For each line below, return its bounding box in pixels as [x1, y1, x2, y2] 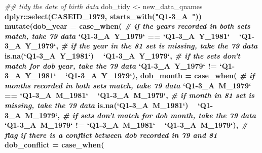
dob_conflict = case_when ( [5, 139, 104, 150]
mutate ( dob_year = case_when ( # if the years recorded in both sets [5, 21, 250, 31]
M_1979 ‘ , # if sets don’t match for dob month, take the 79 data [25, 110, 256, 120]
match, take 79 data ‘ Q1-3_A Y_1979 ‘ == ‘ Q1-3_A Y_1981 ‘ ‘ [5, 30, 242, 41]
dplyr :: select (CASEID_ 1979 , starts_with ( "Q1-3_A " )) [5, 11, 202, 21]
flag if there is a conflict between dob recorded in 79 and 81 [5, 129, 217, 140]
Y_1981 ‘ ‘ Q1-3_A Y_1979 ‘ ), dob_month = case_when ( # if [25, 70, 255, 81]
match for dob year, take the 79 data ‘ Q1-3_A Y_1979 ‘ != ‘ [5, 60, 222, 71]
